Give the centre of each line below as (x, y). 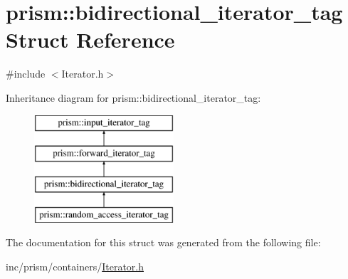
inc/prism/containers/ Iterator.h (75, 266)
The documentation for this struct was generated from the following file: (163, 242)
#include (26, 74)
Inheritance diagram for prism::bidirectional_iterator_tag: (133, 97)
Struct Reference (90, 40)
